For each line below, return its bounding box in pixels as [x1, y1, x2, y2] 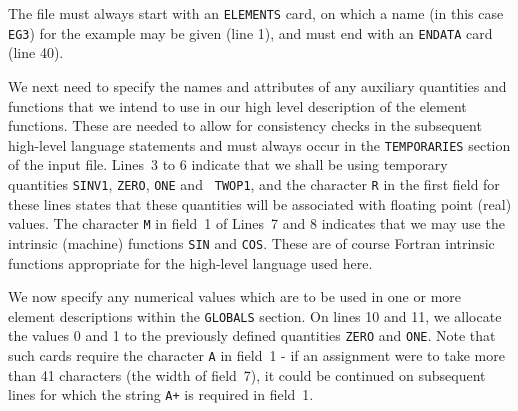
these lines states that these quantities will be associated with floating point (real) [8, 193, 512, 214]
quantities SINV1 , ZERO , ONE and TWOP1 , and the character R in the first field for [8, 173, 500, 194]
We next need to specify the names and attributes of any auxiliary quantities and [8, 75, 507, 96]
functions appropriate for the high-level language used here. [8, 252, 373, 273]
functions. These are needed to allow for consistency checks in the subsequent [8, 115, 482, 136]
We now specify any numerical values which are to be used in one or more [8, 286, 462, 307]
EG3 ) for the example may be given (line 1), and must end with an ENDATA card [8, 22, 493, 43]
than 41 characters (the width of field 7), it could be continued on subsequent [8, 364, 486, 385]
